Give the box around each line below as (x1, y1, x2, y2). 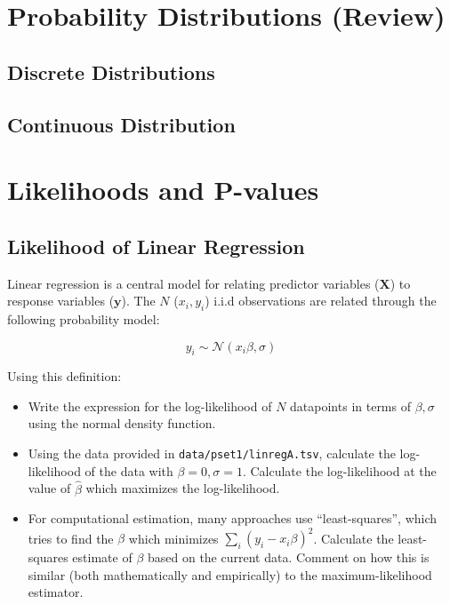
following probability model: (7, 309, 160, 328)
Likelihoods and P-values (7, 171, 319, 208)
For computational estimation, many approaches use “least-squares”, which (28, 509, 438, 528)
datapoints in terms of (290, 396, 411, 415)
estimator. (28, 583, 84, 601)
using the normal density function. (28, 414, 216, 433)
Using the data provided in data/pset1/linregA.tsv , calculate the (28, 444, 396, 463)
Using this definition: (7, 367, 122, 385)
